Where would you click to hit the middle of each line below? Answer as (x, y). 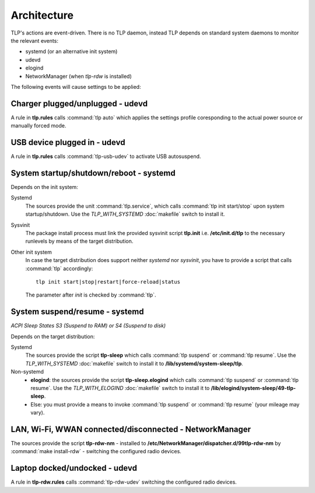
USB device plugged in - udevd (68, 142)
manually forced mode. (38, 126)
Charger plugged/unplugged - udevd (79, 103)
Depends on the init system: (44, 187)
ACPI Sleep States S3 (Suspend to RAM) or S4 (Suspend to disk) (88, 326)
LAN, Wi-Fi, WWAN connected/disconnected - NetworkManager (131, 429)
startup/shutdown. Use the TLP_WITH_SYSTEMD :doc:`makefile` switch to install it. (125, 214)
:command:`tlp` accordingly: (59, 268)
